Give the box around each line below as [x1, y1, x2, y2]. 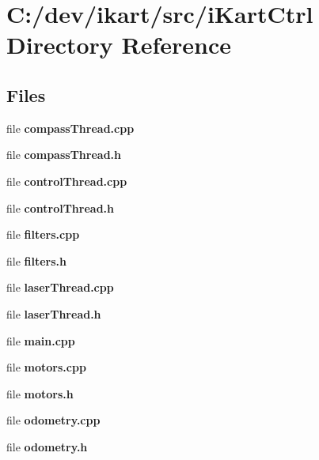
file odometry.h [6, 438, 88, 454]
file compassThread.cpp [6, 119, 135, 136]
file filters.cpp [6, 226, 80, 243]
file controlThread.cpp [6, 172, 127, 189]
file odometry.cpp [6, 412, 101, 428]
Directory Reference [6, 28, 232, 61]
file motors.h [6, 385, 74, 402]
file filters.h [6, 252, 67, 269]
